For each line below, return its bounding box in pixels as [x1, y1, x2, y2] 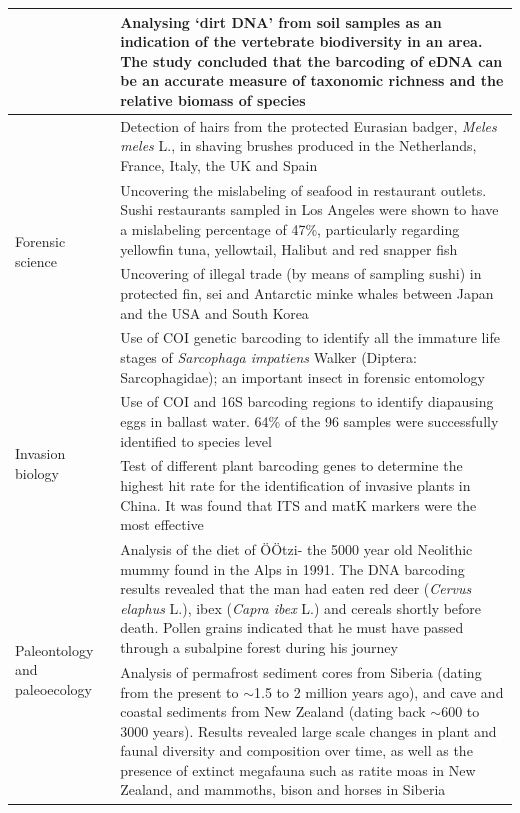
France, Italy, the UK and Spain [120, 154, 318, 175]
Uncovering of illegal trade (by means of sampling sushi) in [120, 263, 482, 284]
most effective [120, 514, 204, 535]
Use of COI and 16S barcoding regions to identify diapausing [120, 391, 494, 412]
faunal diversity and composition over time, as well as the [120, 740, 473, 761]
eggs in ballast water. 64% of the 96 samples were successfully [120, 411, 499, 432]
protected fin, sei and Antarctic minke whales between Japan [120, 282, 494, 303]
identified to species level [120, 430, 272, 451]
